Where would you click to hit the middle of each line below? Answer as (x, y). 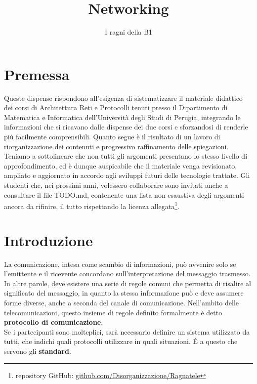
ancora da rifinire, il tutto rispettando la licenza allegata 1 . (92, 205)
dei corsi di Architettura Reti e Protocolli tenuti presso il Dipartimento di (116, 107)
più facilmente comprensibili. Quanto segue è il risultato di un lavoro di (112, 137)
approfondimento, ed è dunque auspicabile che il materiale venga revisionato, (121, 165)
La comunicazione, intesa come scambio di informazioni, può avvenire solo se (120, 264)
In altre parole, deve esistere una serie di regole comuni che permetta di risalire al (128, 283)
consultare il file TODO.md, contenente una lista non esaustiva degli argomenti (124, 194)
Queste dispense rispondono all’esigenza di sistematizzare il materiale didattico (123, 98)
